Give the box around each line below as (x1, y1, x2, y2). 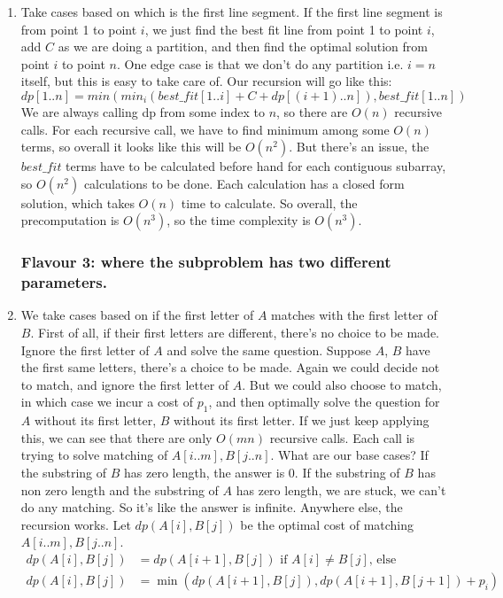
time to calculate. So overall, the (181, 193, 358, 212)
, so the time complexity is (166, 211, 311, 229)
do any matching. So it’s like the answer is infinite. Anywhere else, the (20, 498, 403, 516)
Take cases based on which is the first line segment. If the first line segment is (20, 3, 443, 20)
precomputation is (20, 211, 120, 229)
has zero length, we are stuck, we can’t (236, 480, 446, 499)
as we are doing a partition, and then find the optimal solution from (58, 37, 428, 56)
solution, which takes (20, 193, 135, 212)
